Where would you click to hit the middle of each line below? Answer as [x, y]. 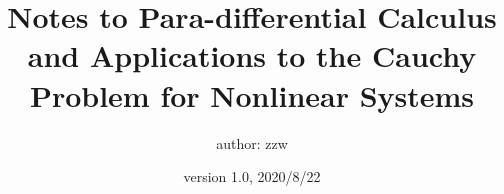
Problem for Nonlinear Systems [252, 94]
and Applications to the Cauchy [252, 55]
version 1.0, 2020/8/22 [252, 176]
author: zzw [252, 142]
